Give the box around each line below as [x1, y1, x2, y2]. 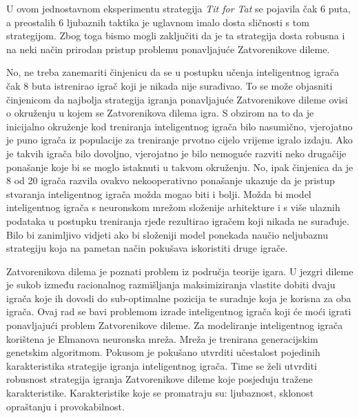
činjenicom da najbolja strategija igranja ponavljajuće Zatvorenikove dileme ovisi [6, 92, 348, 106]
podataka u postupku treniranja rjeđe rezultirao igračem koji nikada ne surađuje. [6, 213, 349, 228]
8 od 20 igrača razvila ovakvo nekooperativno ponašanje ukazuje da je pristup [6, 173, 335, 188]
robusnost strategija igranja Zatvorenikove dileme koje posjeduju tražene [6, 372, 313, 386]
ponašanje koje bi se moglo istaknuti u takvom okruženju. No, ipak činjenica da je [6, 159, 353, 174]
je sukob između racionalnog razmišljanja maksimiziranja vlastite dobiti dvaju [6, 277, 336, 292]
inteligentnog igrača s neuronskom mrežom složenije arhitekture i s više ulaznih [6, 200, 340, 215]
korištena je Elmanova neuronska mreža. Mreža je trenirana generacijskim [6, 331, 318, 346]
